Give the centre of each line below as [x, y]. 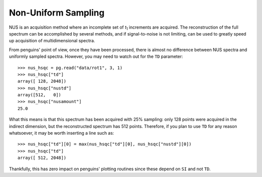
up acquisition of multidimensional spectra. [52, 41]
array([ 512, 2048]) [42, 158]
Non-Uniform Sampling [57, 13]
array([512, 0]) [40, 95]
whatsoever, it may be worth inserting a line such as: [61, 133]
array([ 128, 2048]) [42, 81]
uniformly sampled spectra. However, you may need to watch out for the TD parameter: [96, 56]
